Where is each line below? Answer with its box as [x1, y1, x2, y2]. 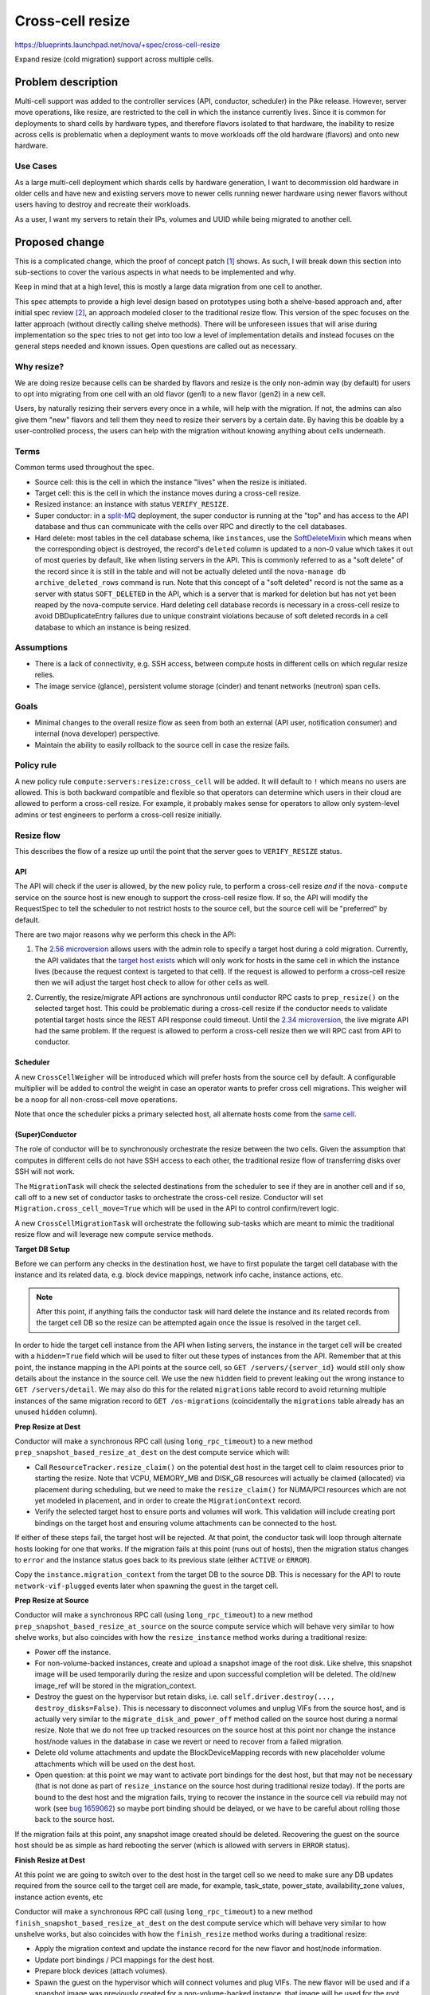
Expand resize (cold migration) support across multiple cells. [14, 54, 214, 64]
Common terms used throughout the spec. [14, 463, 154, 472]
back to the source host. [34, 1815, 115, 1824]
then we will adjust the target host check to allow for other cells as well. [34, 978, 270, 987]
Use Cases [14, 160, 57, 172]
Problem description [14, 75, 119, 89]
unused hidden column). [14, 1407, 98, 1416]
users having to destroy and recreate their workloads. [14, 199, 191, 209]
